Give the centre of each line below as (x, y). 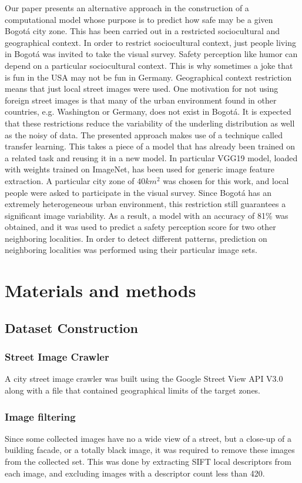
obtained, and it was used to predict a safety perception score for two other (140, 227)
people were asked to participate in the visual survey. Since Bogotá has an (138, 192)
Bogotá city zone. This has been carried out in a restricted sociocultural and (142, 31)
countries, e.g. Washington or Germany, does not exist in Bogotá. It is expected (148, 111)
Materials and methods (100, 290)
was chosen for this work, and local (226, 180)
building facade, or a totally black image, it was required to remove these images (150, 450)
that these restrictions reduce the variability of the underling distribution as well (150, 123)
